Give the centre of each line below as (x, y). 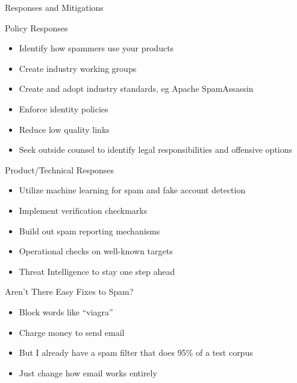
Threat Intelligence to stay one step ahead (97, 271)
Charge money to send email (72, 332)
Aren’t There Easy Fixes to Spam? (69, 291)
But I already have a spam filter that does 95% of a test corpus (136, 352)
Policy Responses (36, 27)
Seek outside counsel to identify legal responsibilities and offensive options (156, 150)
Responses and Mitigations (54, 7)
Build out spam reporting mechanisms (89, 230)
